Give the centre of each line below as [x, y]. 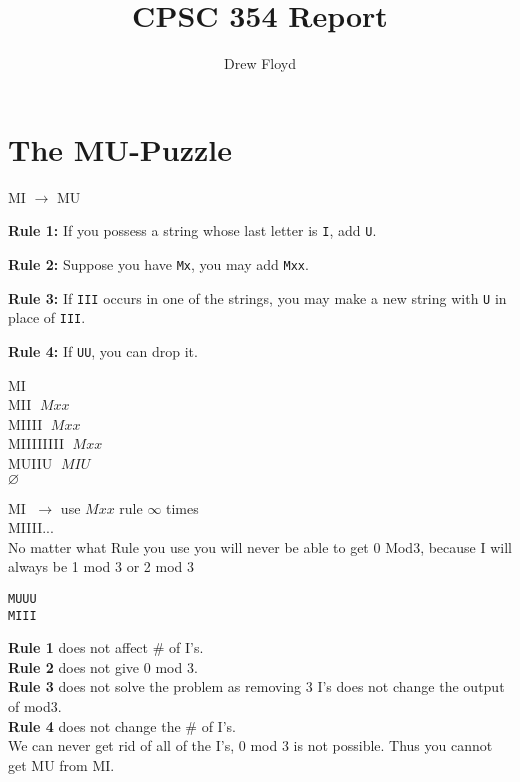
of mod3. [35, 705]
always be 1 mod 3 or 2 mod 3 [101, 566]
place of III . [47, 317]
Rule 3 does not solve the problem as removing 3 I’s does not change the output [256, 686]
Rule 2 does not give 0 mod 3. [103, 666]
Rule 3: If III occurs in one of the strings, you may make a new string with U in [257, 297]
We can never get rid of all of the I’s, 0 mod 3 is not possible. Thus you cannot [250, 745]
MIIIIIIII [36, 443]
